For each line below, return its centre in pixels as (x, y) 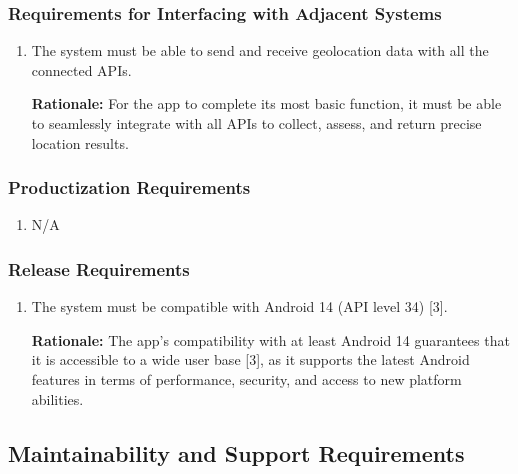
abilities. (57, 398)
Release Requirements (99, 268)
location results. (80, 142)
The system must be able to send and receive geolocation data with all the (260, 50)
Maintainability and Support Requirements (236, 452)
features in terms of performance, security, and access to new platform (246, 379)
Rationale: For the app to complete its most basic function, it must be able (266, 103)
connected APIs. (81, 69)
